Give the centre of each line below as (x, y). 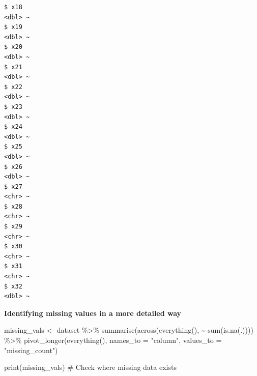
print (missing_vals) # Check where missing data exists (90, 367)
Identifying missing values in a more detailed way (93, 313)
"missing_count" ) (31, 350)
